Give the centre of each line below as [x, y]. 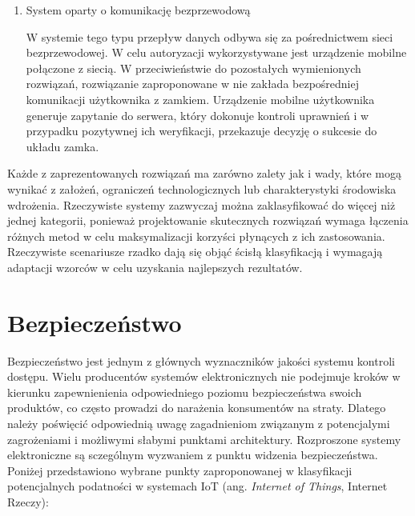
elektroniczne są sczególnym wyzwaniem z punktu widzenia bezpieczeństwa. [193, 455]
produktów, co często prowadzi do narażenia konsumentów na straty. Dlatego [197, 408]
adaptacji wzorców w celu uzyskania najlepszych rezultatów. [155, 267]
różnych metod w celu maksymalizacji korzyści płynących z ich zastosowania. [196, 236]
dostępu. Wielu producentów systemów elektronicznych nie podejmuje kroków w [204, 376]
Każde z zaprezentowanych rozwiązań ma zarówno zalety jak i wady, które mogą [205, 173]
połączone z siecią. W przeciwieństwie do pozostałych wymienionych [193, 68]
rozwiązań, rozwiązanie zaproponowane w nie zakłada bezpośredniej [193, 84]
